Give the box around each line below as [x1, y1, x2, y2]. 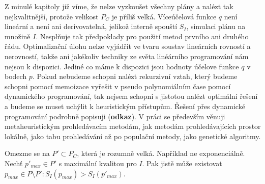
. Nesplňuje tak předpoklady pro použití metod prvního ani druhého [36, 31, 249, 41]
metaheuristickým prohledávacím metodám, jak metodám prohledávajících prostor [5, 121, 261, 132]
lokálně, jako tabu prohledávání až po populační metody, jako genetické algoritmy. [5, 130, 261, 141]
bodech [5, 71, 27, 82]
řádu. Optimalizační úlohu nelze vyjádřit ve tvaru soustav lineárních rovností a [5, 41, 251, 51]
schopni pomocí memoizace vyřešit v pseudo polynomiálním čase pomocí [5, 81, 231, 91]
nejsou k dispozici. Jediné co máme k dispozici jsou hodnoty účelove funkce [5, 61, 239, 71]
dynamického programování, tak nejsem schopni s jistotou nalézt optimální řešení [5, 91, 258, 101]
